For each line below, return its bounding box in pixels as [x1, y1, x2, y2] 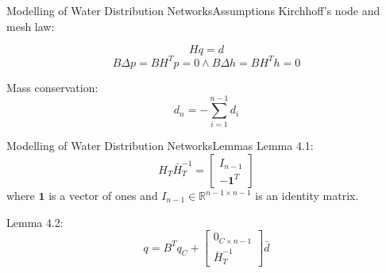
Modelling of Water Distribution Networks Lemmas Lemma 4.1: [6, 137, 314, 154]
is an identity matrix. [255, 187, 359, 203]
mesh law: [6, 17, 55, 34]
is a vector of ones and [48, 187, 158, 203]
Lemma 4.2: [6, 213, 64, 230]
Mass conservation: [6, 79, 98, 95]
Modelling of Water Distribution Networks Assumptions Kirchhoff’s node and [6, 2, 380, 18]
